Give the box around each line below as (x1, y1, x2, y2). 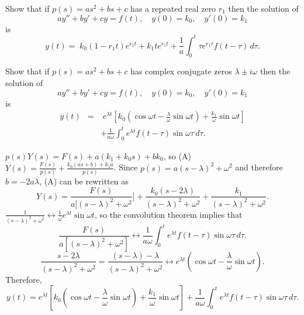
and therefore (235, 161, 283, 173)
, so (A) (163, 149, 191, 162)
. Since (113, 161, 138, 173)
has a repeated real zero (130, 2, 216, 14)
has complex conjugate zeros (130, 65, 232, 77)
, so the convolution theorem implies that (94, 208, 243, 220)
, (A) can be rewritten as (39, 174, 129, 187)
